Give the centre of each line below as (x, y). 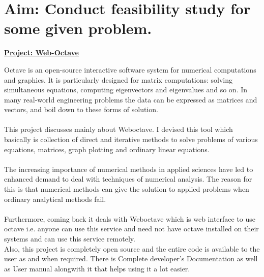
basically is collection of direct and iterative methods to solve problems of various (131, 139)
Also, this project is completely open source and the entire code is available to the (132, 248)
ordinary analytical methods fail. (55, 199)
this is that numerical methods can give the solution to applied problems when (127, 189)
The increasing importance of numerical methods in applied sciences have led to (129, 169)
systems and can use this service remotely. (70, 238)
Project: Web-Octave (41, 53)
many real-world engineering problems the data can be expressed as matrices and (131, 99)
